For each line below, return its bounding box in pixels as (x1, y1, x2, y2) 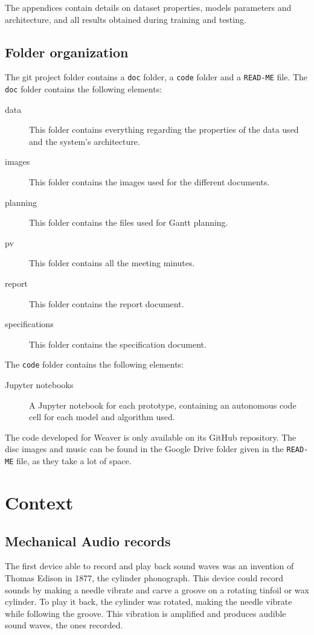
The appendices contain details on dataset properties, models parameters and (5, 1, 292, 13)
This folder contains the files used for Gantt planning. (29, 216, 228, 229)
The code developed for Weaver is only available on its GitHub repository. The (5, 430, 296, 443)
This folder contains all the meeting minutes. (29, 257, 195, 269)
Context (5, 490, 74, 514)
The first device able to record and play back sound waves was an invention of (5, 560, 294, 572)
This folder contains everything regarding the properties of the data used (29, 123, 299, 136)
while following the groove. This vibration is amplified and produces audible (5, 607, 286, 619)
